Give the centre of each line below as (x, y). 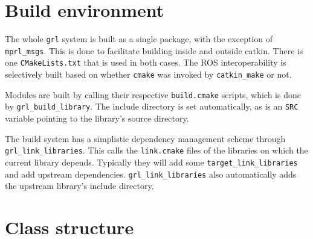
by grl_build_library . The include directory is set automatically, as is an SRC (152, 106)
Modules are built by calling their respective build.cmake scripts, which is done (153, 94)
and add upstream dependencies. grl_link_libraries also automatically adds (151, 174)
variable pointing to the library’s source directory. (97, 118)
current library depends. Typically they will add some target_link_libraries (151, 162)
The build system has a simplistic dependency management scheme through (145, 138)
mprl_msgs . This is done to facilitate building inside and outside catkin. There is (154, 50)
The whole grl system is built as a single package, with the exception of (139, 39)
